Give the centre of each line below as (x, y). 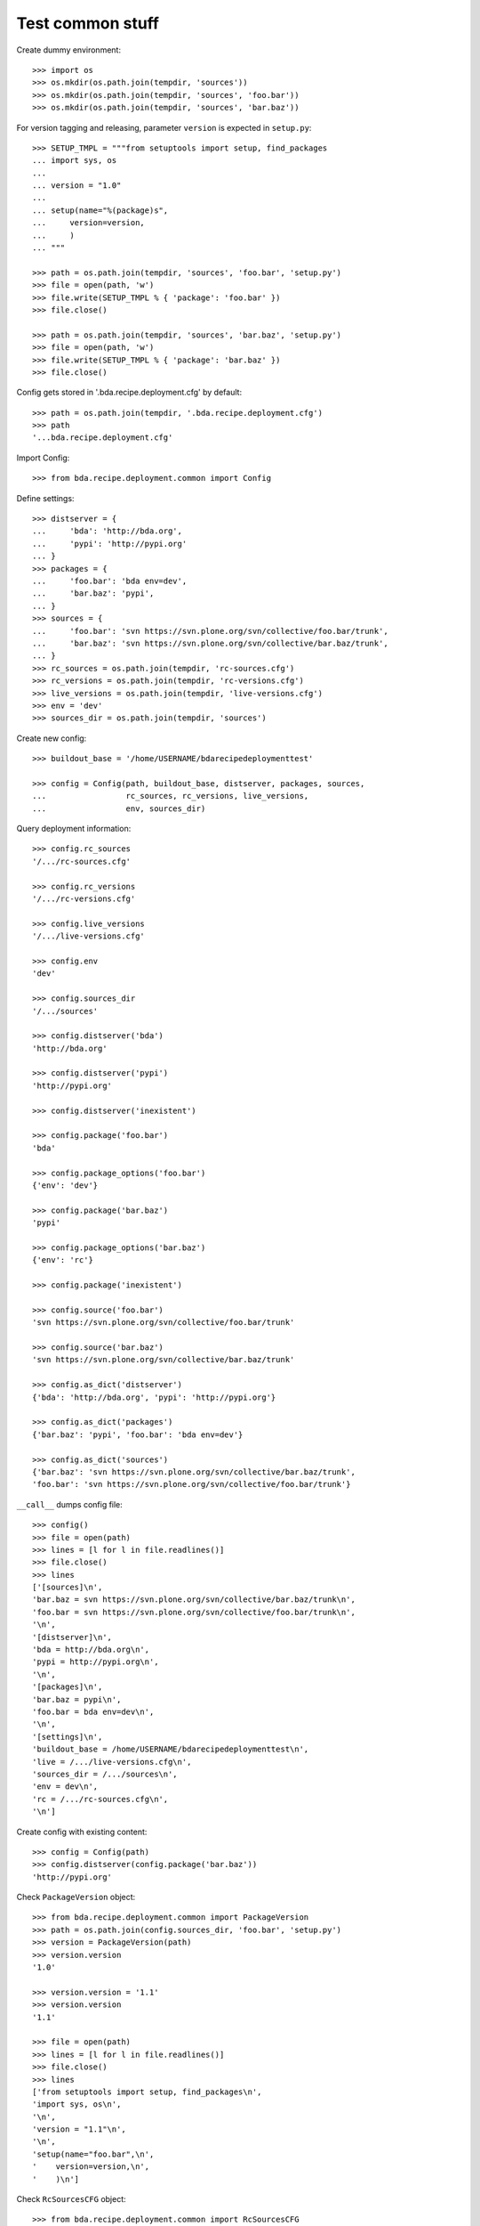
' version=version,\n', (91, 2167)
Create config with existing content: (82, 1832)
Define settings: (45, 498)
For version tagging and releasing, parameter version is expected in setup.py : (164, 127)
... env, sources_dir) (119, 808)
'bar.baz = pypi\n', (77, 1699)
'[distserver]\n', (72, 1637)
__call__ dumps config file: (70, 1504)
